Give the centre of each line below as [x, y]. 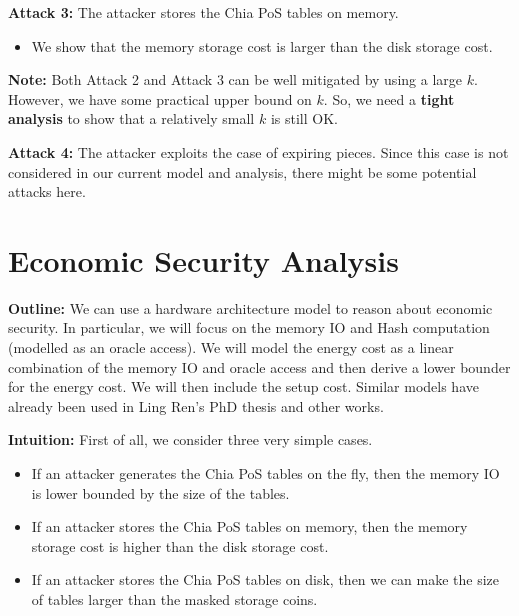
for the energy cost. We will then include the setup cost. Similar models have [243, 386]
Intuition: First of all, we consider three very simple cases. [190, 439]
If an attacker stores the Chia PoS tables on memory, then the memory [249, 526]
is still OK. [304, 118]
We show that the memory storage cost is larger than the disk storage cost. [262, 45]
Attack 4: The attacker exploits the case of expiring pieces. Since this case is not [258, 151]
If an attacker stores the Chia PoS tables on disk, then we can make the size [265, 579]
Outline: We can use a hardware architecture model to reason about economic [250, 307]
